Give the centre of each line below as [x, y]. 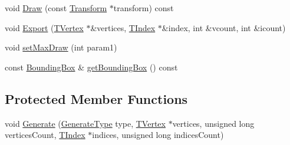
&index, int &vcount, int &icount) [224, 27]
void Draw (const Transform [56, 8]
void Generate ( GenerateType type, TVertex [85, 123]
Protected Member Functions [96, 98]
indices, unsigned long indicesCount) [158, 135]
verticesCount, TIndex [45, 135]
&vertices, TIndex [123, 27]
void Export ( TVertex [44, 27]
